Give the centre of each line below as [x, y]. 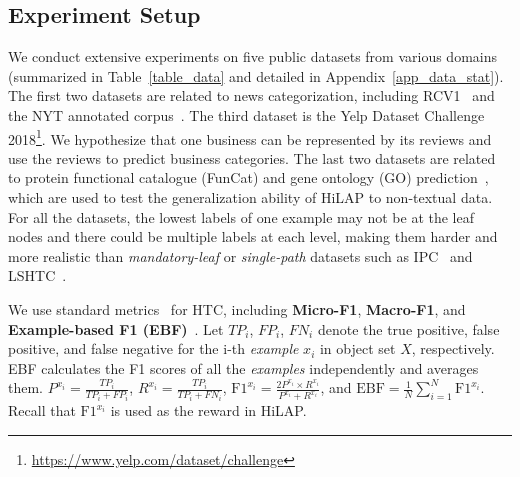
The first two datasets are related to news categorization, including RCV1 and [251, 95]
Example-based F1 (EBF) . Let [116, 328]
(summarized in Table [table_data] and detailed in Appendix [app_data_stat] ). [256, 75]
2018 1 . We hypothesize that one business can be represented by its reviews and [250, 137]
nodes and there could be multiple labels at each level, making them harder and [253, 236]
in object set [357, 348]
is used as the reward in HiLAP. [208, 410]
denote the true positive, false [408, 328]
